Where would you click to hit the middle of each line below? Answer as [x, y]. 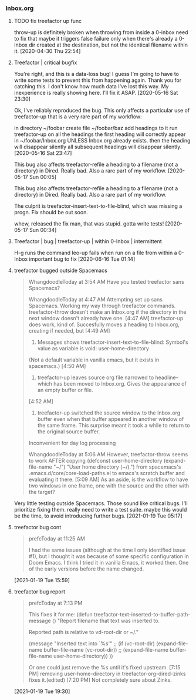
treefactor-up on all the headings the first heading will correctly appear [100, 134]
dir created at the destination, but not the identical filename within [108, 45]
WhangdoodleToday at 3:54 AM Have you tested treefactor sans [106, 282]
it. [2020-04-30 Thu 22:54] [47, 51]
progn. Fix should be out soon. [51, 213]
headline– [167, 377]
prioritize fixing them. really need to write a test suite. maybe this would [100, 510]
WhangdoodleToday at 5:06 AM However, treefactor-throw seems [108, 454]
